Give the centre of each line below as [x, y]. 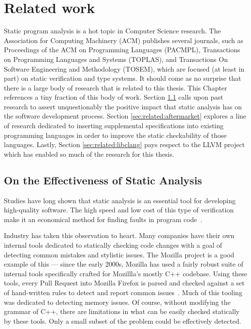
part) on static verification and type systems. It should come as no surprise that [123, 78]
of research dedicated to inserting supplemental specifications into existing [114, 126]
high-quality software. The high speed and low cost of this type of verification [119, 210]
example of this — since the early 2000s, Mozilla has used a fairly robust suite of [124, 264]
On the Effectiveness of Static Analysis [103, 180]
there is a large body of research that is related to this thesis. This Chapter [116, 87]
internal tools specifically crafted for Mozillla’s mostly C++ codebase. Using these [126, 273]
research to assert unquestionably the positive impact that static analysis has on [123, 106]
